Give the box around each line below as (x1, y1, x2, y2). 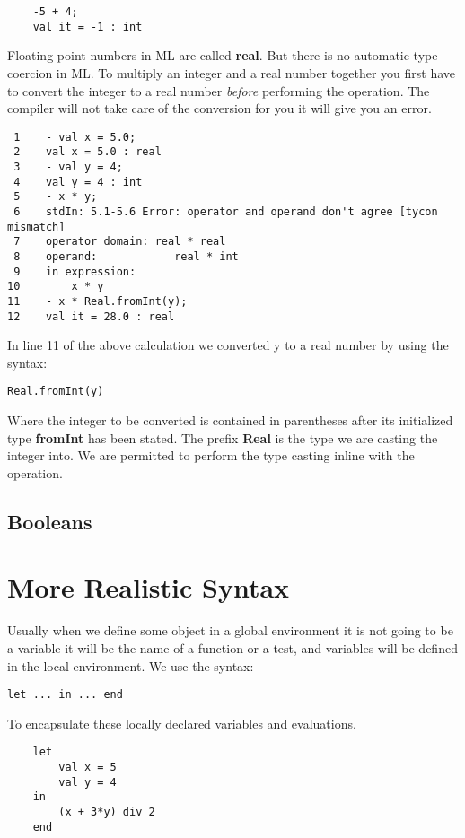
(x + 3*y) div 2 (58, 806, 155, 818)
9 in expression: (13, 265, 136, 278)
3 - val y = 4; (13, 161, 123, 173)
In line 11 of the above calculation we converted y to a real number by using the (7, 336, 449, 354)
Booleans (7, 507, 92, 535)
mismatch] (7, 220, 66, 233)
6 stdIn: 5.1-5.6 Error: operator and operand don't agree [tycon (13, 205, 438, 218)
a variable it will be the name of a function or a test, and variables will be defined (7, 638, 458, 657)
